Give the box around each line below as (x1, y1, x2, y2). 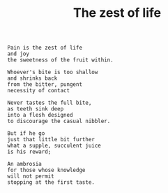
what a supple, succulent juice (7, 142, 101, 150)
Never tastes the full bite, (7, 99, 92, 106)
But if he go (7, 130, 45, 137)
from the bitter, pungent (7, 81, 82, 88)
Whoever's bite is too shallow (7, 69, 98, 76)
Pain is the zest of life (7, 44, 82, 52)
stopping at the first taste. (7, 179, 96, 186)
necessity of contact (7, 87, 70, 94)
